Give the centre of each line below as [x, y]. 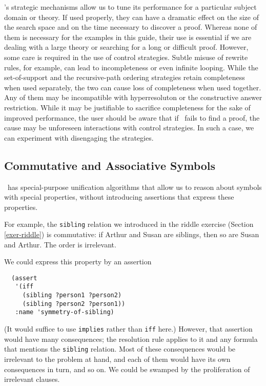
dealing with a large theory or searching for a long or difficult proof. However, [126, 47]
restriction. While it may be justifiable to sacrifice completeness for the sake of [127, 107]
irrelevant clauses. [32, 379]
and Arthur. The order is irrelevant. [60, 244]
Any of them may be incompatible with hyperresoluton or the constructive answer [133, 97]
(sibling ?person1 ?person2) [72, 295]
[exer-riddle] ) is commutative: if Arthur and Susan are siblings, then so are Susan [132, 234]
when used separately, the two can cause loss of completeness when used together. [133, 87]
